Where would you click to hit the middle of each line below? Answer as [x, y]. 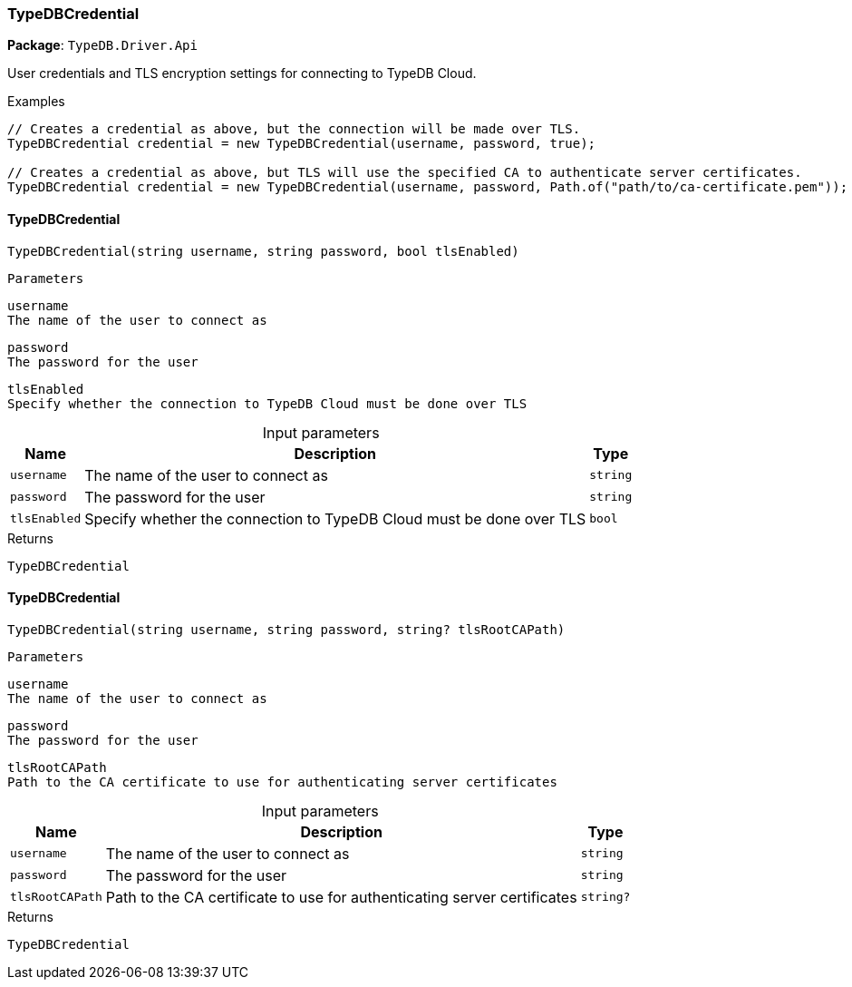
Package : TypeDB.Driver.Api [102, 45]
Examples [36, 102]
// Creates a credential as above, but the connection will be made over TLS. [294, 129]
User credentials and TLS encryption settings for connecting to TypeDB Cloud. [242, 73]
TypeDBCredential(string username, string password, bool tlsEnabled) [263, 251]
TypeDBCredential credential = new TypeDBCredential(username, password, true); [302, 144]
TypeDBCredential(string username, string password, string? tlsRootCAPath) [286, 629]
